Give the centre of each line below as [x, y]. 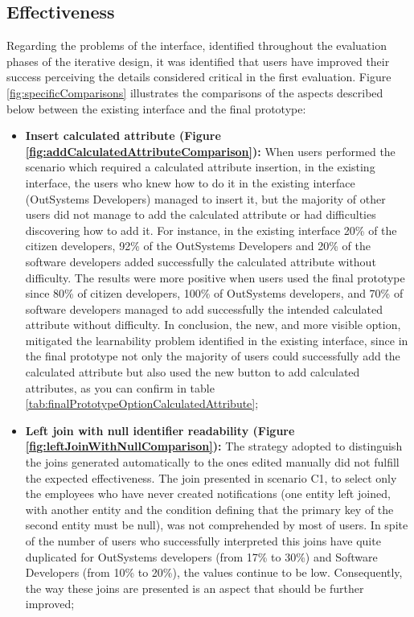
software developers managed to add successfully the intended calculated [204, 308]
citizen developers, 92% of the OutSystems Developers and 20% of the [198, 246]
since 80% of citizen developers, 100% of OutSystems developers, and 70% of [214, 293]
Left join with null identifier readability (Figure [160, 430]
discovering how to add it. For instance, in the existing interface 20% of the [211, 230]
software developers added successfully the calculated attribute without [201, 261]
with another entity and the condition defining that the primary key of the [209, 509]
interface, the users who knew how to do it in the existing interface [190, 182]
